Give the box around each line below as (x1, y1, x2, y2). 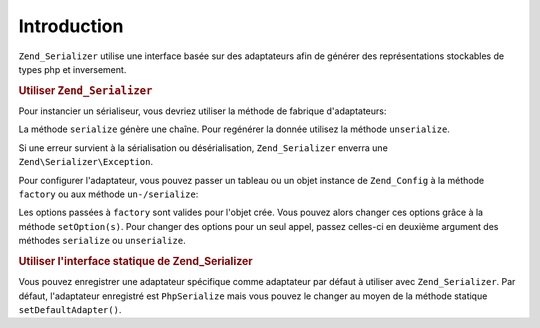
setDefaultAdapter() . (18, 303, 122, 315)
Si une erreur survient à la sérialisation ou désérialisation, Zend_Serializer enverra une (18, 141, 389, 154)
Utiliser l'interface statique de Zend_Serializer (18, 254, 254, 268)
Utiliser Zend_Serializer (18, 83, 153, 97)
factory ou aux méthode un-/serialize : (18, 188, 199, 200)
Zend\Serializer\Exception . (18, 156, 154, 168)
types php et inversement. (18, 63, 127, 75)
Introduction (18, 15, 124, 37)
